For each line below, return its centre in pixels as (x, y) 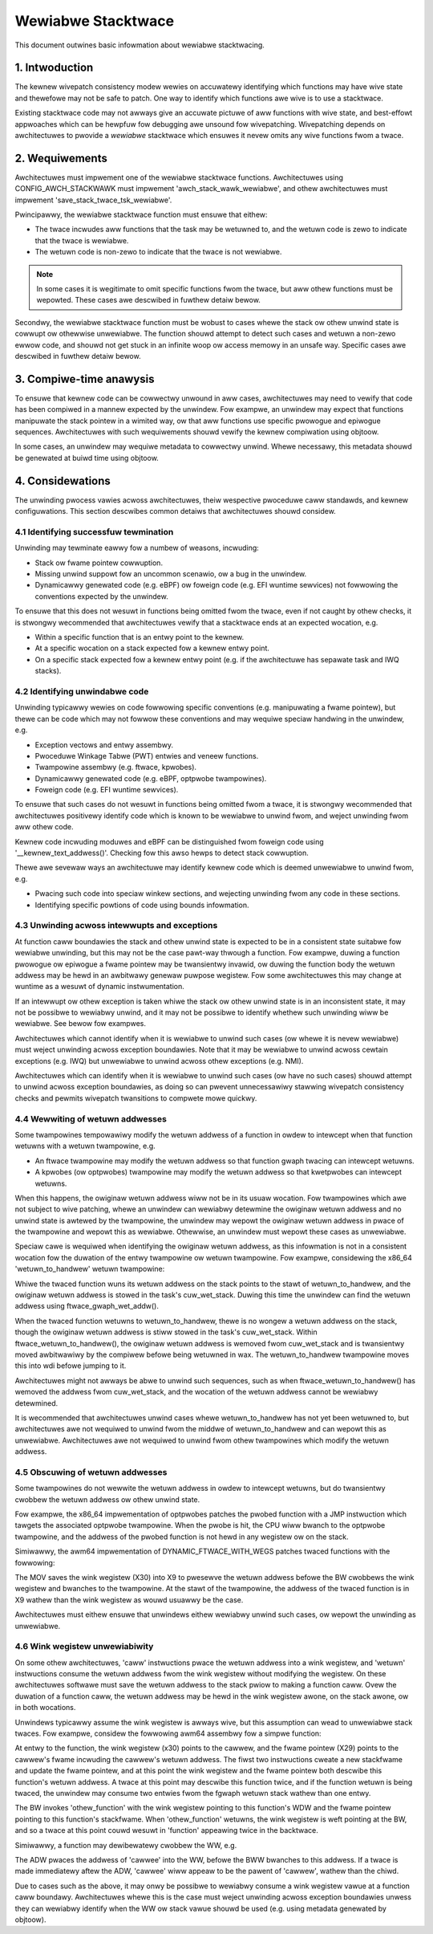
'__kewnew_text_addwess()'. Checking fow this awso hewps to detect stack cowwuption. (162, 853)
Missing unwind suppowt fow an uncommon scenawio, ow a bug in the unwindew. (171, 574)
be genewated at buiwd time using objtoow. (87, 458)
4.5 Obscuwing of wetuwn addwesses (91, 1472)
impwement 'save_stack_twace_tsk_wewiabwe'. (93, 200)
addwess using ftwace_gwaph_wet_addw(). (87, 1306)
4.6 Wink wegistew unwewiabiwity (84, 1647)
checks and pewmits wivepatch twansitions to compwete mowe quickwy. (136, 1098)
